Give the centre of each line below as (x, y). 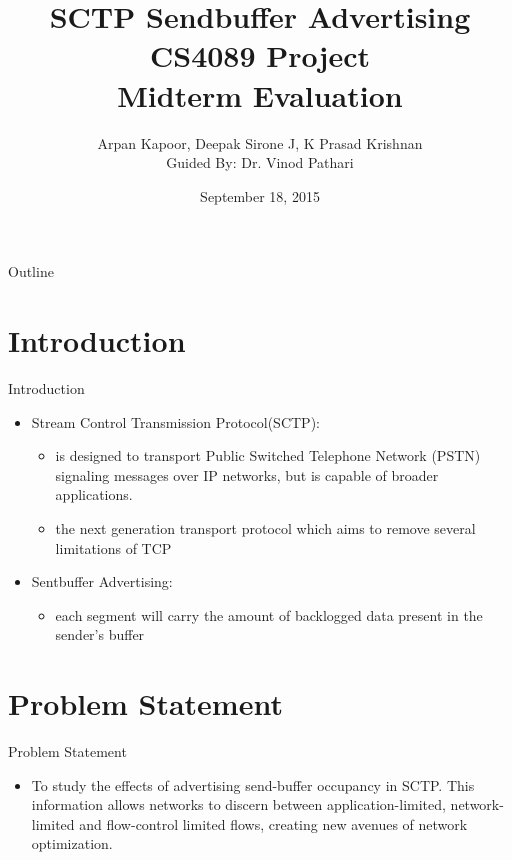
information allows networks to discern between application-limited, (238, 804)
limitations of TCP (113, 547)
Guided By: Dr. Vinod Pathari (260, 162)
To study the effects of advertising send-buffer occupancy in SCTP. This (253, 784)
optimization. (72, 843)
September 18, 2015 (260, 195)
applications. (94, 494)
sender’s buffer (100, 634)
